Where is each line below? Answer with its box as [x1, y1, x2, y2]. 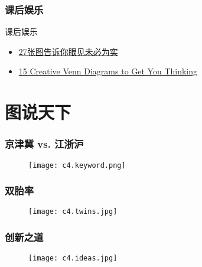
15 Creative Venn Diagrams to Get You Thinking [18, 65, 198, 77]
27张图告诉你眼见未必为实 [18, 45, 118, 57]
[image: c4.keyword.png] [28, 161, 126, 170]
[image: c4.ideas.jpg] [28, 254, 118, 263]
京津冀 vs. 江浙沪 [5, 136, 84, 151]
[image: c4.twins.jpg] [28, 207, 118, 216]
